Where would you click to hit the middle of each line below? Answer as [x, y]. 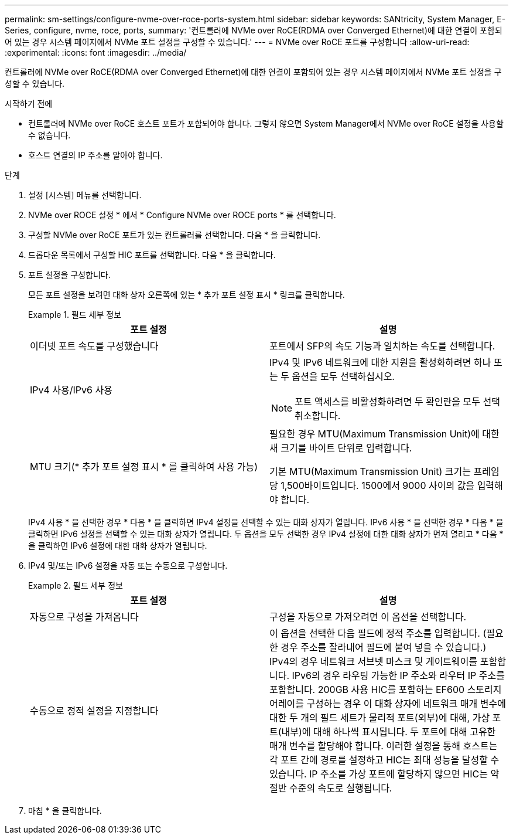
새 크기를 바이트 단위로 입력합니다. [341, 448]
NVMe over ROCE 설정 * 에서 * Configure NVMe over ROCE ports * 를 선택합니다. [182, 215]
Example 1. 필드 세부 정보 [75, 315]
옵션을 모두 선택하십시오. [343, 376]
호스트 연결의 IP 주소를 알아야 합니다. [95, 155]
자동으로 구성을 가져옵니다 [84, 617]
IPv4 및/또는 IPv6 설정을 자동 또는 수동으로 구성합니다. [128, 565]
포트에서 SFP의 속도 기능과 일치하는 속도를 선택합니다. [382, 346]
